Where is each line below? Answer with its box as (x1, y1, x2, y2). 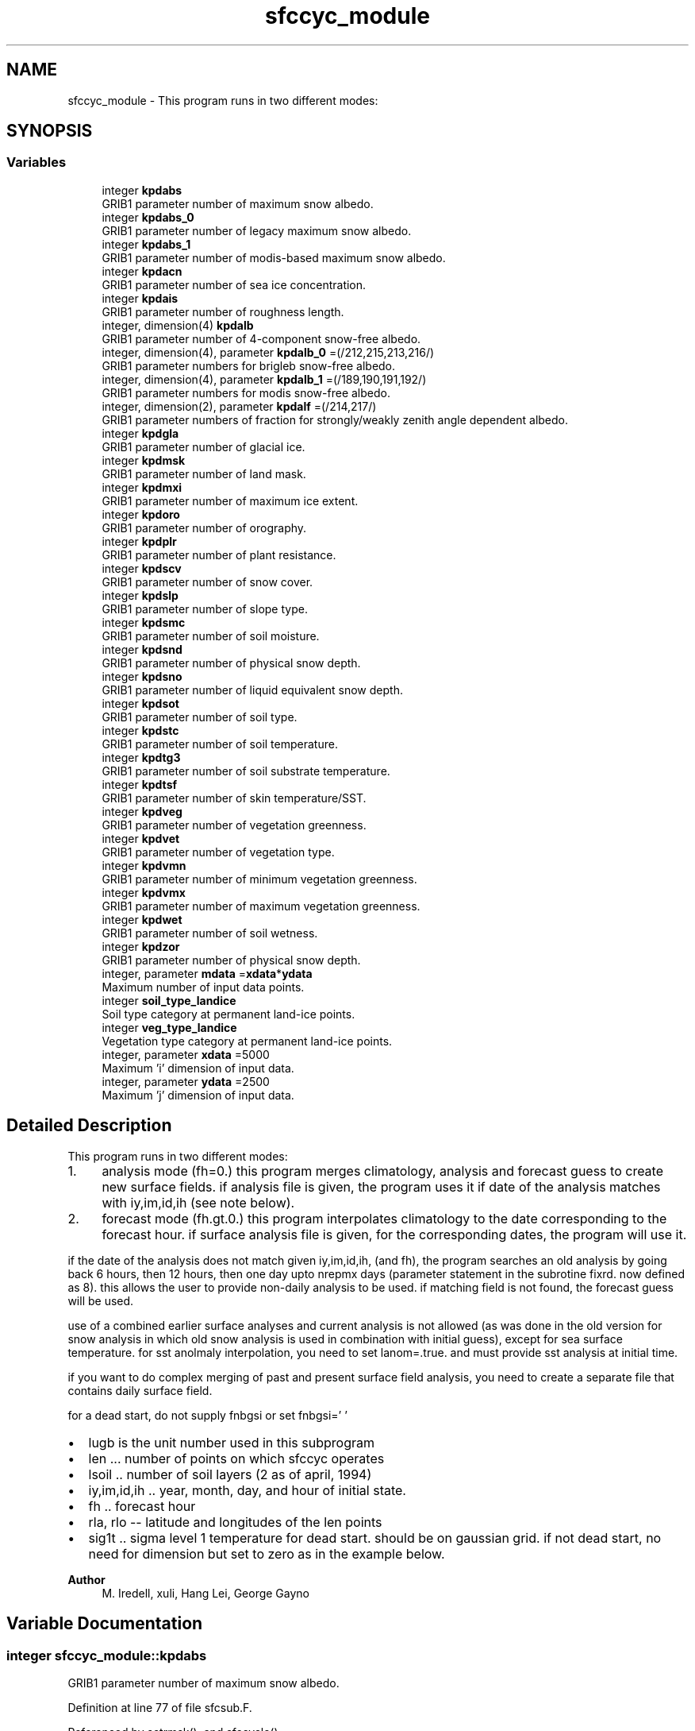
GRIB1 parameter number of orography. (102, 520, 307, 535)
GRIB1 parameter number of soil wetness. (102, 925, 318, 940)
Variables (6, 154, 67, 171)
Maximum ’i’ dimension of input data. (102, 1061, 294, 1075)
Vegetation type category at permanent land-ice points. (102, 1034, 393, 1048)
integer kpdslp (102, 588, 179, 602)
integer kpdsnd (102, 642, 182, 656)
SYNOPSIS (6, 121, 93, 141)
